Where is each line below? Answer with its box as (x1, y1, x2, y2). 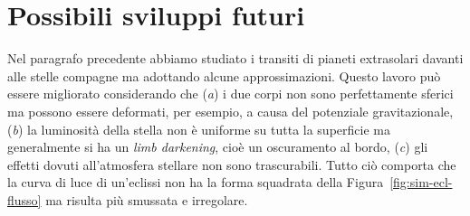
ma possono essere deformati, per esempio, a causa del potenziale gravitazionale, (7, 101, 454, 120)
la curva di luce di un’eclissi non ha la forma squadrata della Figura (7, 173, 384, 192)
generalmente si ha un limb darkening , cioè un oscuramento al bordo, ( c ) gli (7, 137, 428, 156)
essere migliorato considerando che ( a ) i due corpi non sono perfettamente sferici (7, 84, 454, 103)
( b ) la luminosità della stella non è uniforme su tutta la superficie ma (7, 119, 390, 138)
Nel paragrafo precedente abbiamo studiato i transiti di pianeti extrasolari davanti (7, 49, 464, 68)
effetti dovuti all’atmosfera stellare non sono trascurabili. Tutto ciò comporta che (7, 155, 456, 174)
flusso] (7, 190, 42, 209)
